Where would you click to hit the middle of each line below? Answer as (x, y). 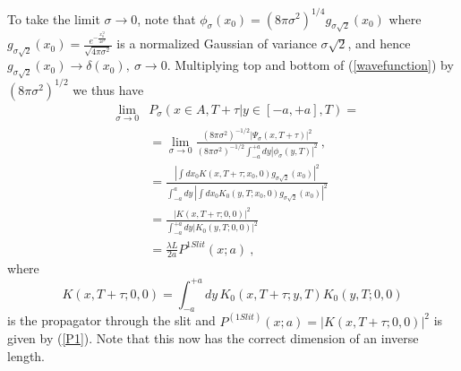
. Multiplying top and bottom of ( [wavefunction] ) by (310, 65)
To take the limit (54, 18)
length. (26, 355)
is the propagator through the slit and (111, 320)
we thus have (108, 89)
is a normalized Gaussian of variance (217, 43)
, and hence (379, 43)
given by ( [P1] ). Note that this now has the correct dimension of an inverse (213, 338)
